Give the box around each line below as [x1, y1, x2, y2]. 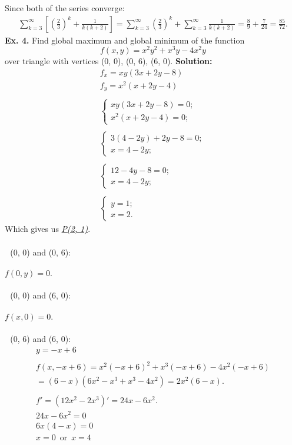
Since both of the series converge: [5, 2, 125, 14]
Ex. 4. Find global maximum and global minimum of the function [5, 34, 245, 46]
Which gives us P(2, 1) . [5, 222, 91, 235]
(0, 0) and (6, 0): [10, 289, 71, 301]
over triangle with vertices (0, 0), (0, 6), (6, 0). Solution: [5, 55, 213, 67]
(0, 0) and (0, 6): [10, 245, 71, 258]
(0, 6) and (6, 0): [10, 333, 71, 345]
